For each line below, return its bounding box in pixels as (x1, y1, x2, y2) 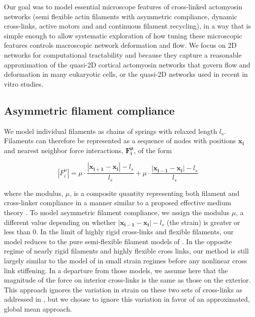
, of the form (133, 145, 172, 155)
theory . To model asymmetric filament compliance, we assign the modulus (4, 207, 230, 217)
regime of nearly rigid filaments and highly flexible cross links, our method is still (4, 246, 249, 256)
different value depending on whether (4, 217, 116, 227)
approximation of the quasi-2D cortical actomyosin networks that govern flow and (4, 59, 251, 69)
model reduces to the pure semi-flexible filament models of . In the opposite (4, 236, 232, 246)
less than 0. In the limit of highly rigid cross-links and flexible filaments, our (4, 226, 234, 237)
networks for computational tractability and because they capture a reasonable (4, 49, 242, 60)
